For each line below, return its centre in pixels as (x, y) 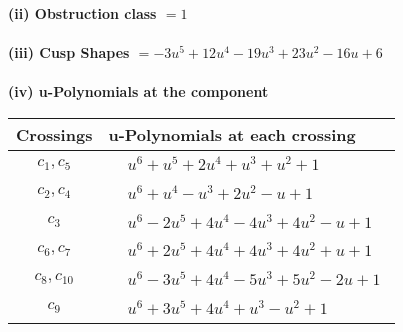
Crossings (54, 134)
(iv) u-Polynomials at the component (138, 91)
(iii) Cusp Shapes (69, 52)
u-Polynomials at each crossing (232, 134)
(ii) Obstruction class (82, 13)
